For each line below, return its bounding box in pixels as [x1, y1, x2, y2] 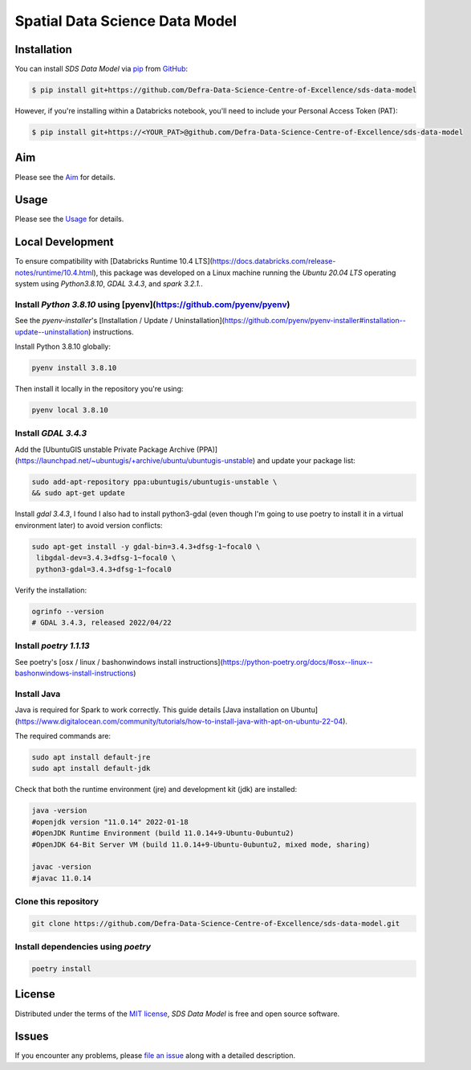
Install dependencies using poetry [14, 941, 152, 953]
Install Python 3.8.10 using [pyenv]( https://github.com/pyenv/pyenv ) [14, 298, 290, 310]
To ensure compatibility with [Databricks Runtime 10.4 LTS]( [14, 256, 213, 266]
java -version [31, 806, 87, 815]
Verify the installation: [14, 585, 87, 595]
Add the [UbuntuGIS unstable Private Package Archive [14, 445, 195, 454]
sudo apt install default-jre [31, 752, 151, 762]
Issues [14, 1030, 49, 1043]
